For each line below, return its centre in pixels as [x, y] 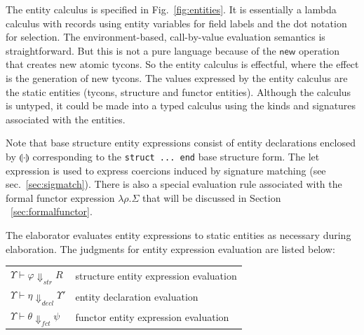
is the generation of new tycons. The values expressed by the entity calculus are [177, 77]
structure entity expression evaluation [156, 276]
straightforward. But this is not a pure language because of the [141, 50]
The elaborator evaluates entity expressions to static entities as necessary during [178, 234]
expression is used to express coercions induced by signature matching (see [166, 170]
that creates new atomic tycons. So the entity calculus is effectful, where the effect [182, 64]
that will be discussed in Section [212, 197]
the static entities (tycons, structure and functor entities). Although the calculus [178, 91]
